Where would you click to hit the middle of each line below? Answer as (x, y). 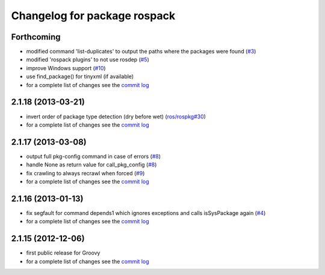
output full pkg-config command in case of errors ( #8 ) (94, 156)
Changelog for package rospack (93, 16)
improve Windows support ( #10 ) (66, 68)
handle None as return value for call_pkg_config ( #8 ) (91, 165)
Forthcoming (36, 37)
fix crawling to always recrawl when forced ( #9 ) (85, 173)
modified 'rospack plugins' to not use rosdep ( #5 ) (88, 59)
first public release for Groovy (63, 253)
